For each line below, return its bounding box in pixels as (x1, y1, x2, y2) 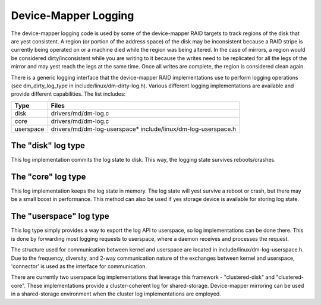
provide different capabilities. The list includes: (11, 90, 126, 98)
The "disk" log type (11, 140, 86, 151)
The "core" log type (11, 172, 86, 181)
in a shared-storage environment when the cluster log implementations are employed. (11, 290, 221, 297)
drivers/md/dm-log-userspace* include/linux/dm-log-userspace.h (51, 125, 237, 133)
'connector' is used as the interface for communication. (11, 262, 147, 270)
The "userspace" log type (11, 211, 109, 221)
